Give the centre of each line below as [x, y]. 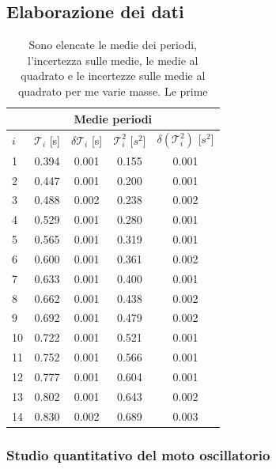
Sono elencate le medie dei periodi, [113, 45]
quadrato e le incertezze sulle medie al [113, 76]
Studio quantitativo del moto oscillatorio [138, 454]
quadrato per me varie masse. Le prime [113, 91]
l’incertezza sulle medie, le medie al [113, 60]
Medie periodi [113, 118]
